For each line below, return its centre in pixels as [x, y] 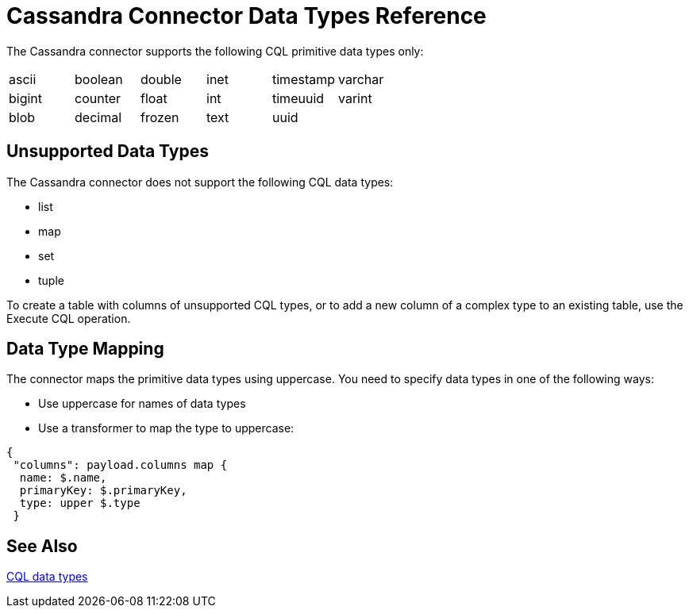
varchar [361, 79]
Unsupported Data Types [108, 152]
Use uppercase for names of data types [142, 404]
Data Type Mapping [85, 349]
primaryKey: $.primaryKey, [103, 491]
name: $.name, [63, 478]
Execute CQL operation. [69, 318]
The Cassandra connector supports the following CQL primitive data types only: [215, 51]
